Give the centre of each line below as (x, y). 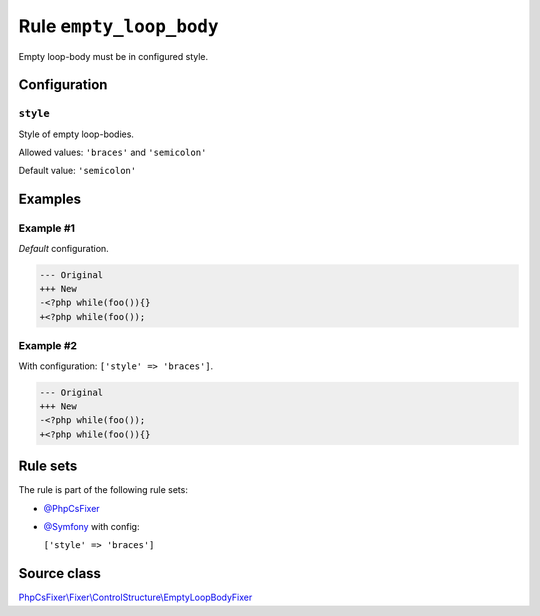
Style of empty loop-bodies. (76, 134)
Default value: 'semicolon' (77, 171)
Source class (60, 573)
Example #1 (46, 228)
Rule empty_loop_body (118, 26)
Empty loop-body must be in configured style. (113, 56)
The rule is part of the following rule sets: (103, 490)
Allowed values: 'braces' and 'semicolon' (112, 152)
